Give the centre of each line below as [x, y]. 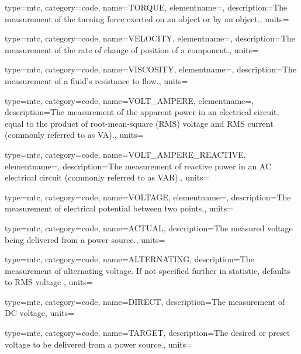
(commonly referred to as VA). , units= [74, 135]
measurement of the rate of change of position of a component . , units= [132, 49]
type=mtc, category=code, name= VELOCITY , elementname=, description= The [150, 38]
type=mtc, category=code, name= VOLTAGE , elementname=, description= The [148, 197]
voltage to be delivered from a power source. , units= [99, 344]
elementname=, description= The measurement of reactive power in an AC [138, 166]
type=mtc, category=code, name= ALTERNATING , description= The [129, 259]
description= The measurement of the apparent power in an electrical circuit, [142, 112]
